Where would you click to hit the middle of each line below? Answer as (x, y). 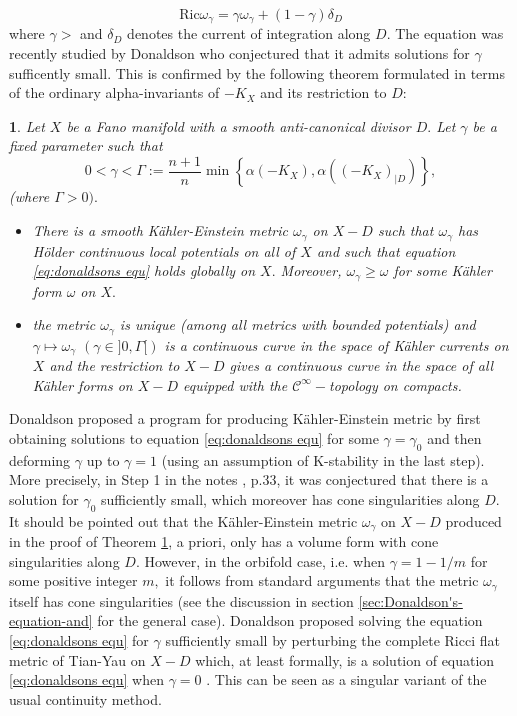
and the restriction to (114, 365)
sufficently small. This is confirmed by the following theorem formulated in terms (257, 72)
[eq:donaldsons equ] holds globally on (144, 270)
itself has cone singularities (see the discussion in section (181, 600)
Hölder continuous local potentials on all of (164, 250)
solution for (44, 498)
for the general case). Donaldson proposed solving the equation (290, 620)
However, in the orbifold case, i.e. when (264, 560)
